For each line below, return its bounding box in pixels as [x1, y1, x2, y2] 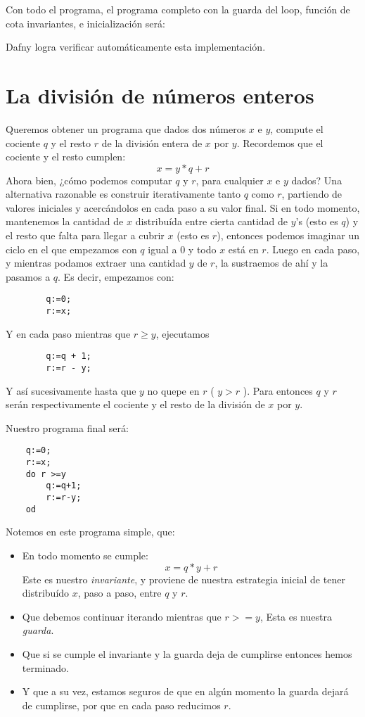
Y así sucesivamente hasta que [6, 383, 136, 398]
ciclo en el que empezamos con [6, 241, 137, 256]
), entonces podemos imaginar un [217, 228, 359, 243]
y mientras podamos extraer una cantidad [6, 255, 186, 270]
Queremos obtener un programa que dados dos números [6, 121, 246, 136]
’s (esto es [295, 214, 338, 229]
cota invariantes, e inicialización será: [6, 15, 165, 30]
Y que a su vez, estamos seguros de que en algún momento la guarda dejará [22, 684, 349, 699]
